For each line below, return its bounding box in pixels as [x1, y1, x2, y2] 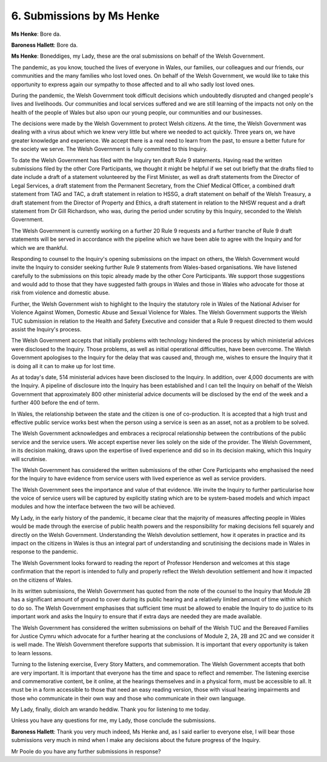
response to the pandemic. [11, 548, 79, 555]
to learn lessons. [11, 649, 53, 656]
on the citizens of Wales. [11, 576, 73, 584]
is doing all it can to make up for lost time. [11, 362, 116, 369]
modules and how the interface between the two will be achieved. [11, 503, 176, 510]
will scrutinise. [11, 455, 47, 462]
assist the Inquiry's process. [11, 326, 82, 333]
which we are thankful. [11, 244, 68, 251]
